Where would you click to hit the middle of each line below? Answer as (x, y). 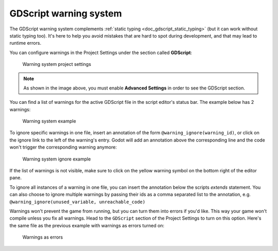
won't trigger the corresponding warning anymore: (63, 147)
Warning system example (49, 121)
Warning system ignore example (57, 159)
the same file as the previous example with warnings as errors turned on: (87, 225)
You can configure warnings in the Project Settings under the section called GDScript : (101, 52)
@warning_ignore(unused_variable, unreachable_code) (77, 202)
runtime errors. (25, 43)
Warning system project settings (57, 64)
